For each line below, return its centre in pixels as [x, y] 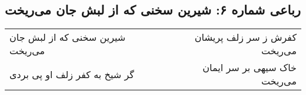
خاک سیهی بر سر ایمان [250, 68]
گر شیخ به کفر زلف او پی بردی [72, 74]
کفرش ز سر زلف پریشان [245, 37]
